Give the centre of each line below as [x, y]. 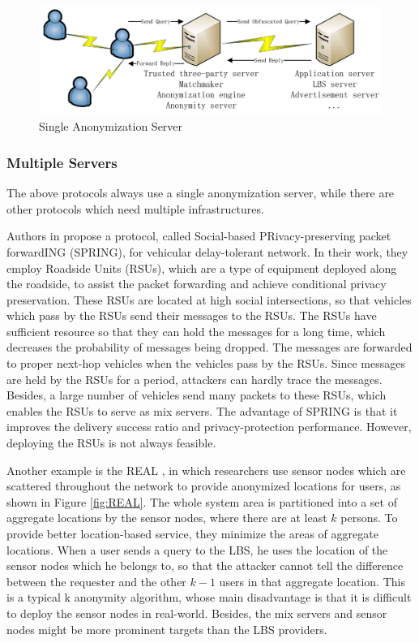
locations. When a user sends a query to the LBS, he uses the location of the [197, 549]
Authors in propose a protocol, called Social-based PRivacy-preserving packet [199, 236]
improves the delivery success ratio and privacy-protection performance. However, [209, 427]
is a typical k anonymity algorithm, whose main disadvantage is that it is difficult [209, 597]
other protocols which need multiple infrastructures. [135, 208]
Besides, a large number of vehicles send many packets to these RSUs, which [197, 395]
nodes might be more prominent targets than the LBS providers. [167, 629]
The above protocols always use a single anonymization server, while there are [201, 193]
